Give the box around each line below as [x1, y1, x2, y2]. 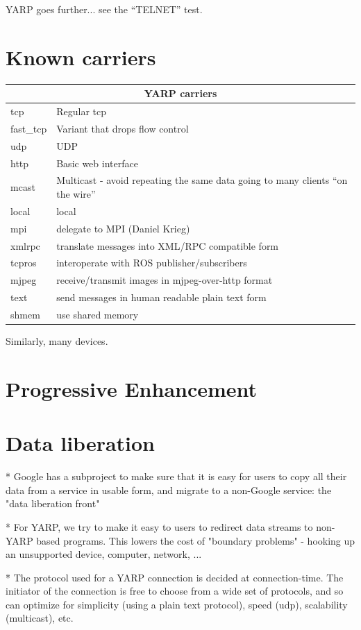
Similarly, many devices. [6, 334, 108, 348]
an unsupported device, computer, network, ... [6, 547, 202, 561]
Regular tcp [56, 104, 106, 119]
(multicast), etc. [6, 611, 74, 625]
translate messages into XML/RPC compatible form [56, 238, 279, 253]
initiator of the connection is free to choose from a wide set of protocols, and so [6, 584, 344, 598]
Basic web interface [56, 155, 138, 170]
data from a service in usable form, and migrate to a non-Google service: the [6, 482, 332, 497]
